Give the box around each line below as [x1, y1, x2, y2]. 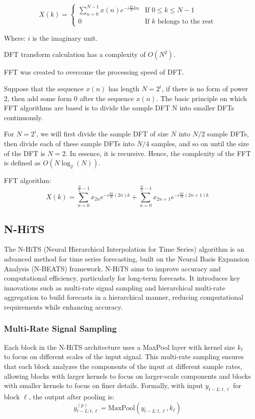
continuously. [4, 112, 43, 122]
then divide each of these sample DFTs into [4, 138, 135, 149]
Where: [4, 32, 25, 43]
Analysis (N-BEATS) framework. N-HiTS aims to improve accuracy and [4, 263, 221, 273]
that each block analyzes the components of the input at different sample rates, [4, 361, 242, 371]
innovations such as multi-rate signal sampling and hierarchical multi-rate [4, 282, 225, 292]
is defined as [4, 157, 41, 168]
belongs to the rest [157, 18, 214, 25]
